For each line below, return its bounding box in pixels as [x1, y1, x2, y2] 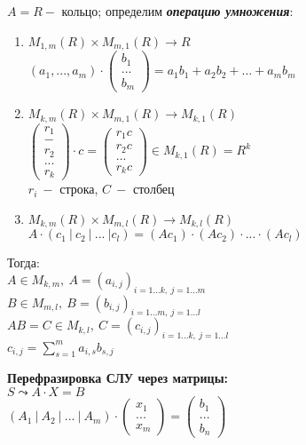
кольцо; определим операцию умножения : [61, 2, 294, 20]
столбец [132, 179, 175, 198]
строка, [59, 179, 98, 198]
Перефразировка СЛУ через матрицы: [7, 369, 229, 387]
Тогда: [7, 253, 40, 272]
